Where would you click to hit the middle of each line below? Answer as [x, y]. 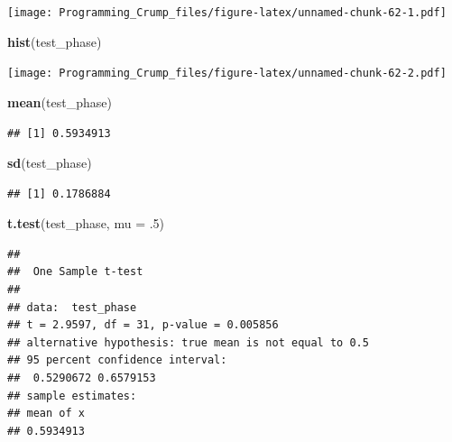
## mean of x [46, 414]
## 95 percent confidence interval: [117, 360]
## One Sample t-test [75, 272]
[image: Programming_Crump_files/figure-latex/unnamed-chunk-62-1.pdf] [227, 13]
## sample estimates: [72, 396]
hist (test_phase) [55, 41]
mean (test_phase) [60, 101]
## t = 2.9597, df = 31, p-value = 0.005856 [143, 325]
